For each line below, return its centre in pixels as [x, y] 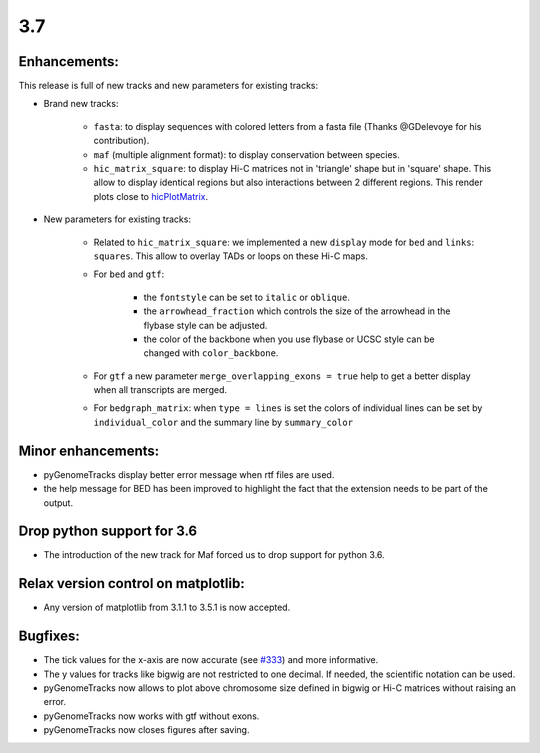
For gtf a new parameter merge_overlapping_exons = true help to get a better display [282, 376]
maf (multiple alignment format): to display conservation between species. [246, 154]
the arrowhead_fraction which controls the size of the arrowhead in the [297, 311]
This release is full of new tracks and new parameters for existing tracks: [168, 86]
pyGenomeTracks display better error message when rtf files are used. [189, 474]
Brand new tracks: [81, 104]
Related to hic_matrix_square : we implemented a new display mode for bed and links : [284, 242]
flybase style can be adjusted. [205, 325]
